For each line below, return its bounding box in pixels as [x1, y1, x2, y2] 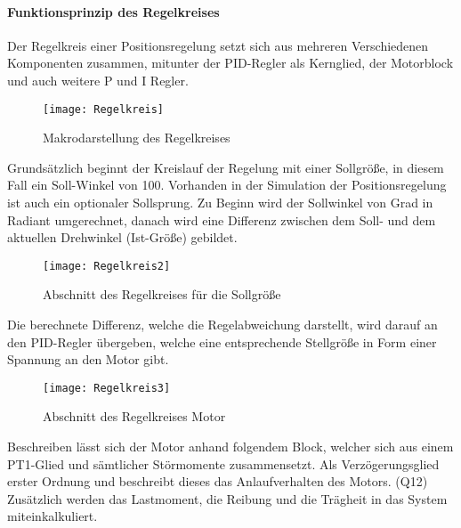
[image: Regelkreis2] [43, 259, 171, 272]
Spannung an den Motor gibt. [7, 350, 169, 369]
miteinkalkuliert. [7, 507, 98, 525]
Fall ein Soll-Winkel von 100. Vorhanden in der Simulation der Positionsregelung [7, 175, 447, 194]
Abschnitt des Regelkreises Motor [43, 407, 226, 426]
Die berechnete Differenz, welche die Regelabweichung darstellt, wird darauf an [7, 315, 438, 334]
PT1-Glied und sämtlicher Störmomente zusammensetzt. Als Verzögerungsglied [7, 454, 440, 473]
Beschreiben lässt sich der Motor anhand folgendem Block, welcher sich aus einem [7, 437, 454, 456]
